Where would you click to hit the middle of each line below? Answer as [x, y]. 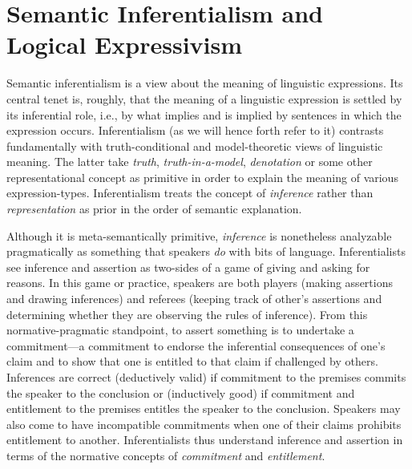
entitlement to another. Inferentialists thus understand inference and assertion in [205, 440]
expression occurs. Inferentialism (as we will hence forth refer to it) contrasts [195, 130]
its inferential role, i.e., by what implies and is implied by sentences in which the [204, 114]
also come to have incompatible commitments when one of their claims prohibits [204, 424]
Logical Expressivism [125, 44]
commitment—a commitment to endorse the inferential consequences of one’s [196, 345]
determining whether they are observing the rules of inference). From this [187, 314]
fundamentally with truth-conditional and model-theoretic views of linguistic [195, 146]
